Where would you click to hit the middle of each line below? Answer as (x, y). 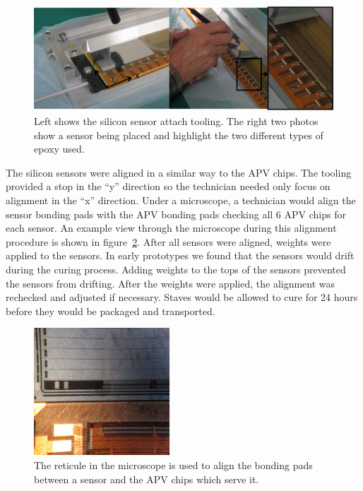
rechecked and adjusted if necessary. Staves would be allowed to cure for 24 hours (182, 297)
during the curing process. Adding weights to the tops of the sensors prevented (176, 269)
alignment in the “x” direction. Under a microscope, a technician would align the (181, 200)
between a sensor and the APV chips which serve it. (147, 479)
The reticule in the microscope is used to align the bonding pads (173, 465)
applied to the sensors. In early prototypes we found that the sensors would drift (180, 255)
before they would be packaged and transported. (111, 310)
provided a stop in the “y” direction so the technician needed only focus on (168, 186)
